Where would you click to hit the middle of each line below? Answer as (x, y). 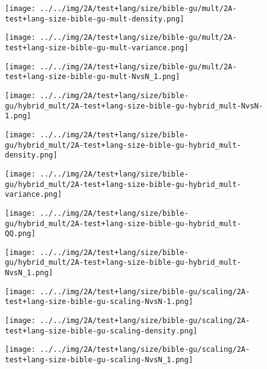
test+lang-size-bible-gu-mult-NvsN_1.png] (93, 77)
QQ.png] (20, 234)
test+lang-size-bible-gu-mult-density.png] (95, 19)
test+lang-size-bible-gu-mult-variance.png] (97, 48)
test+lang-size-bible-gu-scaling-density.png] (101, 331)
